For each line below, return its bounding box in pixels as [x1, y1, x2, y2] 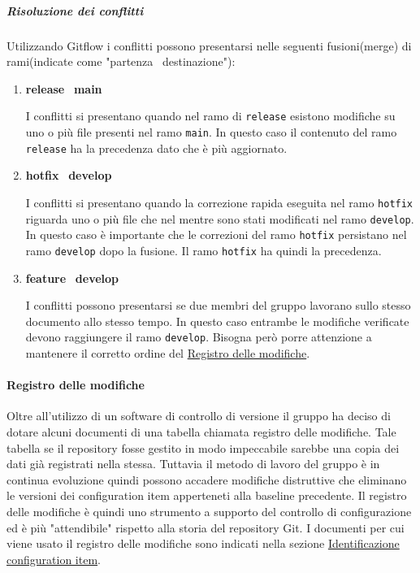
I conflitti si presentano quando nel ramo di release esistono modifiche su [25, 107, 396, 124]
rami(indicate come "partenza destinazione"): [6, 53, 236, 70]
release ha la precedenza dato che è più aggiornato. [25, 139, 288, 156]
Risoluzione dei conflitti [6, 2, 144, 19]
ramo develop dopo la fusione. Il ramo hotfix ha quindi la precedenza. [25, 241, 382, 258]
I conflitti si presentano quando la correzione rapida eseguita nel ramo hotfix [25, 193, 414, 211]
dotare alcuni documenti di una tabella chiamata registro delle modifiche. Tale [6, 423, 396, 440]
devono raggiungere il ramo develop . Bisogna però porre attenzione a [25, 328, 372, 345]
